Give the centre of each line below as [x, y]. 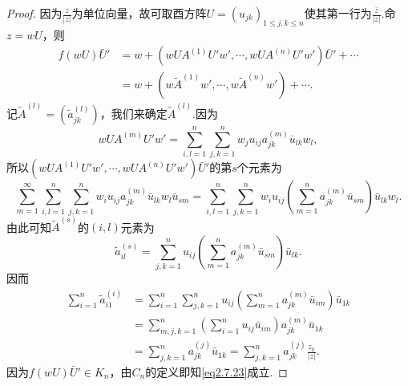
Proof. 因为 [34, 13]
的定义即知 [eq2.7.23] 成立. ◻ [216, 371]
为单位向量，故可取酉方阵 [139, 13]
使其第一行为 [338, 13]
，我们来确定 [133, 114]
